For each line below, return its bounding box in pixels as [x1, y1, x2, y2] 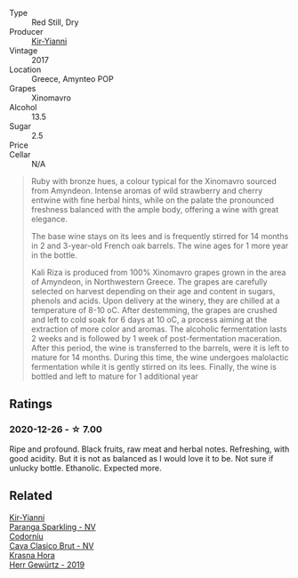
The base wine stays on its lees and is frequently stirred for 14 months [30, 231, 289, 241]
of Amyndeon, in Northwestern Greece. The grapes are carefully [30, 277, 268, 287]
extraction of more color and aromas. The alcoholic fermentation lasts [30, 324, 287, 334]
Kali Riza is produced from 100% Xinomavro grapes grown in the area [30, 267, 286, 277]
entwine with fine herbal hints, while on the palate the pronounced [30, 195, 274, 205]
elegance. [30, 213, 68, 224]
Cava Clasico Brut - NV [9, 540, 94, 550]
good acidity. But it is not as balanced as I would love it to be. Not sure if [9, 453, 274, 463]
